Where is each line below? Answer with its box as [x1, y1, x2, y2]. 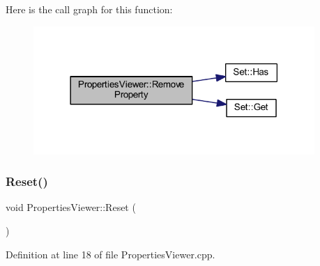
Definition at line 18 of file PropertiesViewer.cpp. [6, 247, 215, 261]
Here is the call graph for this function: [6, 2, 173, 16]
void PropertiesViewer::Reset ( [6, 200, 136, 214]
